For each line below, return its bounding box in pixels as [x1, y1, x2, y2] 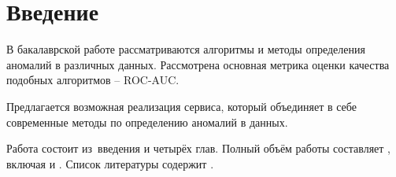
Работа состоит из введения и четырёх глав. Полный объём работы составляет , [6, 140, 390, 157]
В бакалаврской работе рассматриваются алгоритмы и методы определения [6, 41, 365, 57]
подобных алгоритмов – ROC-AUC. [6, 72, 179, 88]
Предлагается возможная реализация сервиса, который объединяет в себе [6, 98, 357, 114]
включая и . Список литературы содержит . [6, 155, 214, 171]
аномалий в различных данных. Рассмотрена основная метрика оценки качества [6, 56, 390, 72]
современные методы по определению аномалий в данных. [6, 113, 288, 130]
